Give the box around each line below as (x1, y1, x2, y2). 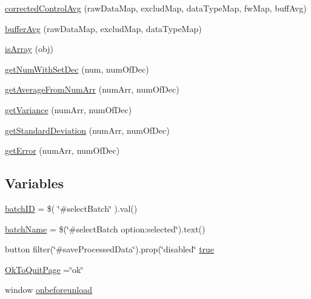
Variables (5, 174, 64, 192)
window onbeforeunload (5, 283, 92, 296)
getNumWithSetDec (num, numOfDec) (5, 62, 149, 75)
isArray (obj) (5, 42, 53, 55)
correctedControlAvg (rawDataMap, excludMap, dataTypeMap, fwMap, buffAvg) (5, 2, 307, 14)
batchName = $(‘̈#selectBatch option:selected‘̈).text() (5, 222, 206, 235)
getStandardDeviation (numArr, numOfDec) (5, 123, 170, 136)
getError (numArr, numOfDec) (5, 144, 120, 157)
